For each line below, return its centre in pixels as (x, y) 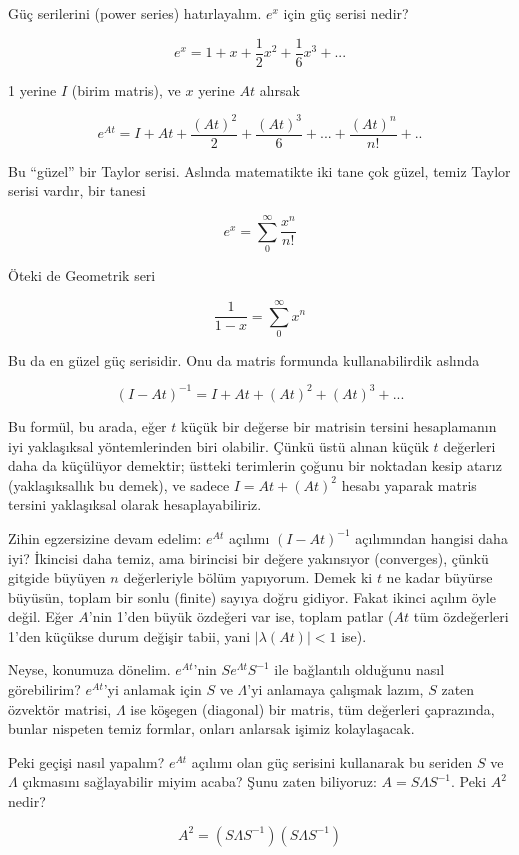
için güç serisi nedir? (346, 13)
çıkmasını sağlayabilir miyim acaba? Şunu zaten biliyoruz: (199, 781)
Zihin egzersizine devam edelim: (105, 537)
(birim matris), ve (126, 89)
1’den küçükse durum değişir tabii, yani (129, 635)
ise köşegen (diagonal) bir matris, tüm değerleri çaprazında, (312, 708)
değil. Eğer (41, 616)
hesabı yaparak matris (409, 484)
